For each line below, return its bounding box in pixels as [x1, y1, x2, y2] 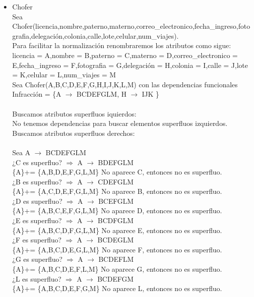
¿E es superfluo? [12, 215, 62, 226]
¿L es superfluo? [12, 273, 62, 284]
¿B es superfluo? [12, 176, 62, 186]
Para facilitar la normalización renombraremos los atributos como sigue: [12, 40, 231, 51]
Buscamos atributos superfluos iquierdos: [12, 108, 136, 119]
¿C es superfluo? [12, 157, 62, 167]
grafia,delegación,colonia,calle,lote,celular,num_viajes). [12, 30, 179, 41]
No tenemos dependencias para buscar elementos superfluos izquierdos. [12, 118, 228, 128]
